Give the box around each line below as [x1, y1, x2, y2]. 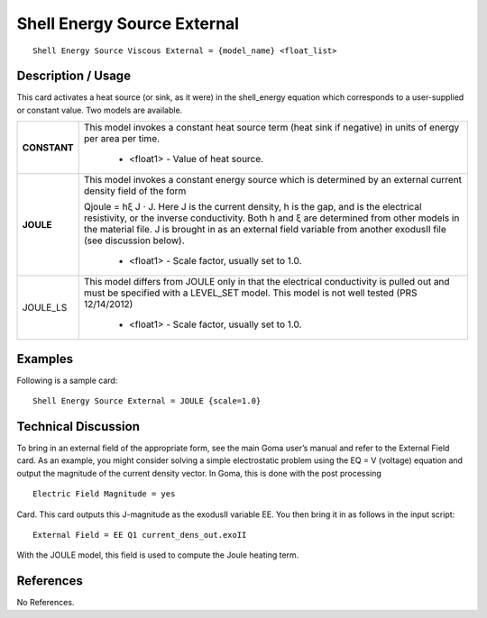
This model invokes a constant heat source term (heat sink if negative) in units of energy [84, 122, 460, 134]
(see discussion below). [84, 234, 185, 247]
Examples [16, 351, 74, 367]
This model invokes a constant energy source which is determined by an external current [84, 174, 462, 186]
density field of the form [84, 185, 187, 197]
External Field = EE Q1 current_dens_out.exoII [32, 530, 247, 540]
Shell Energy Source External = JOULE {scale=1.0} [32, 396, 262, 406]
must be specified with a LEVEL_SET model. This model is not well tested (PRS [84, 286, 418, 299]
